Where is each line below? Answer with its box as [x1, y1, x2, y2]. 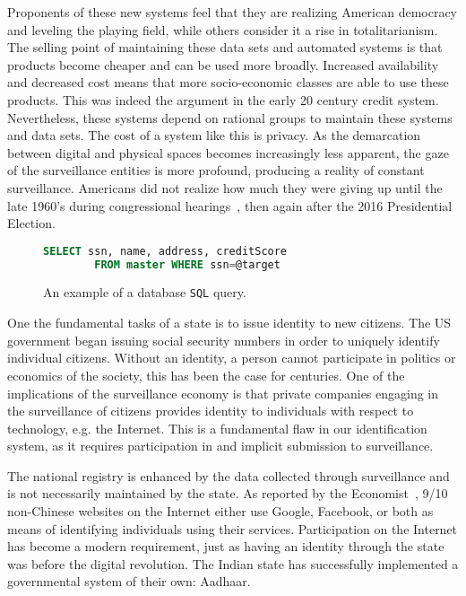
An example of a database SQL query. [43, 283, 246, 302]
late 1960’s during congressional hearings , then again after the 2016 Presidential [7, 196, 453, 215]
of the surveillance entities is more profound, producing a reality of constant [7, 161, 425, 180]
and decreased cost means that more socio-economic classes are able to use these [7, 73, 449, 92]
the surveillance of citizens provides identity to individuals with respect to [7, 401, 414, 420]
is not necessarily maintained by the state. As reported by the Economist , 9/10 [7, 484, 448, 503]
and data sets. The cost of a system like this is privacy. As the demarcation [7, 126, 421, 145]
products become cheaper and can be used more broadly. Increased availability [7, 55, 439, 74]
